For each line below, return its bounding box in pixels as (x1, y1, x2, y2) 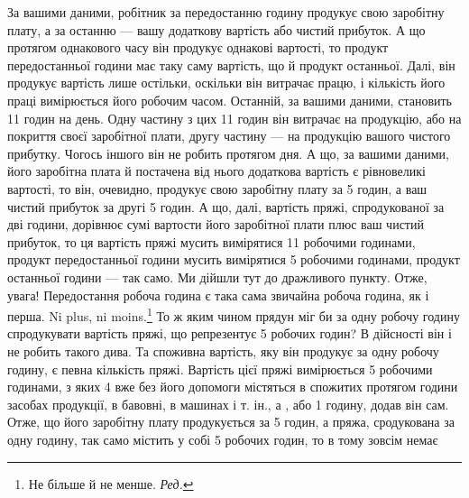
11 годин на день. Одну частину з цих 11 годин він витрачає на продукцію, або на (7, 108, 462, 127)
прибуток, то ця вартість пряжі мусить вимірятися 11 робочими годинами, (7, 232, 416, 251)
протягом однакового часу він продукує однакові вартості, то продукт (7, 38, 389, 57)
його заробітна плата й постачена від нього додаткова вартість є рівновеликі (7, 161, 426, 180)
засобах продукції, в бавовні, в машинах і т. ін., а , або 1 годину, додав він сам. (7, 394, 449, 413)
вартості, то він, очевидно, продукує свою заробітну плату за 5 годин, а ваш (7, 179, 428, 198)
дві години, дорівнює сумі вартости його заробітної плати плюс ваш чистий (7, 215, 424, 234)
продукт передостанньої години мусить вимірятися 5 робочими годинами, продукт (7, 250, 460, 269)
